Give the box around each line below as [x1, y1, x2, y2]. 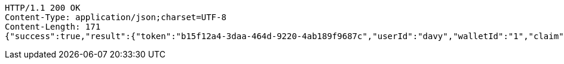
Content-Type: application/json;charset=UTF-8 [5, 12, 226, 22]
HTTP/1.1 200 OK [5, 3, 81, 12]
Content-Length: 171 [5, 22, 101, 31]
